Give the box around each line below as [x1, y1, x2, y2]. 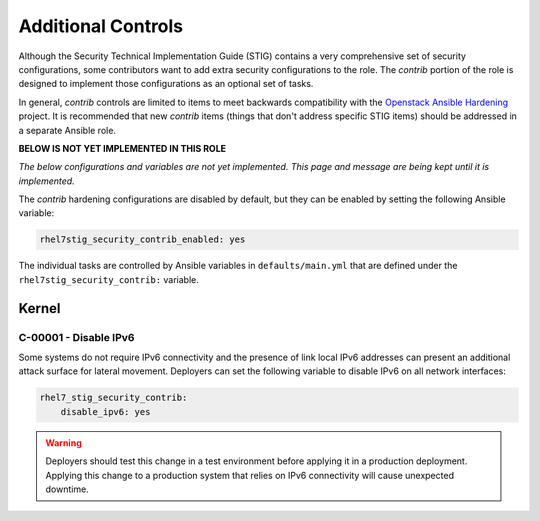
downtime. [45, 483, 89, 495]
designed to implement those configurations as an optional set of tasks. [18, 78, 314, 90]
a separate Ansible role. [18, 124, 117, 136]
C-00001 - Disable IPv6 [18, 330, 135, 344]
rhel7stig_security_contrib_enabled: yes [39, 234, 246, 245]
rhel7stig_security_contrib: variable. [18, 273, 199, 285]
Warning [45, 436, 82, 449]
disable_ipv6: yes [60, 406, 151, 417]
